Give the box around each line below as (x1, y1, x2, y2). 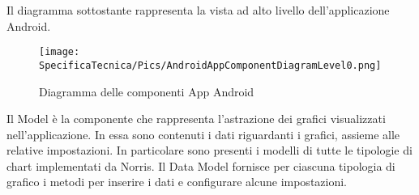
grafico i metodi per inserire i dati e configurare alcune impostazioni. (6, 173, 348, 190)
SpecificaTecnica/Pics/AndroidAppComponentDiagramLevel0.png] (39, 59, 382, 71)
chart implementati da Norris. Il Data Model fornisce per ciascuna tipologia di (6, 157, 395, 174)
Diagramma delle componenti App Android (39, 83, 254, 100)
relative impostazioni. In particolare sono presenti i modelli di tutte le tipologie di (6, 142, 413, 159)
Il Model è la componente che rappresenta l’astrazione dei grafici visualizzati (6, 110, 386, 127)
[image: (39, 46, 80, 58)
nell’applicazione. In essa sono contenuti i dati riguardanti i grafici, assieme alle (6, 125, 400, 142)
